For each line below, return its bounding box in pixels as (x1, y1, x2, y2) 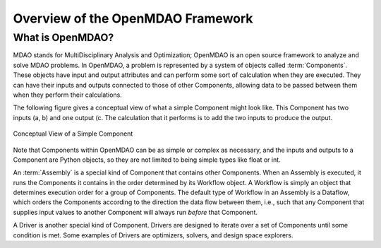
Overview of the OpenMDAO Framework (13, 11, 253, 26)
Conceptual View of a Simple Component (13, 129, 133, 138)
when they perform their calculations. (13, 90, 123, 99)
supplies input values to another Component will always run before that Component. (13, 208, 258, 216)
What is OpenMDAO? (13, 31, 114, 44)
